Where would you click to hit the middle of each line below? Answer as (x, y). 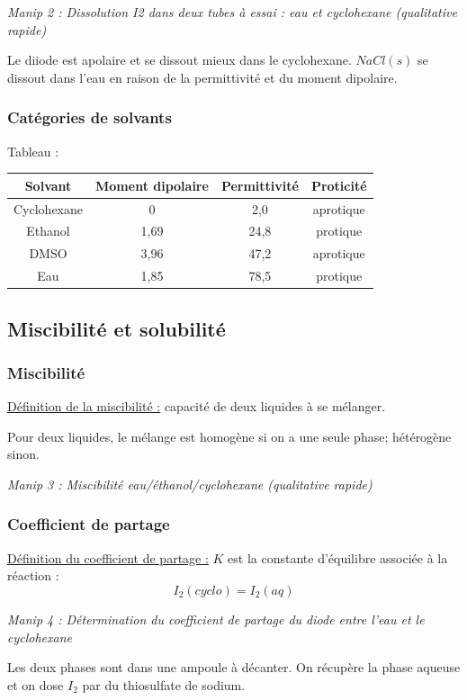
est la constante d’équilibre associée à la (338, 557)
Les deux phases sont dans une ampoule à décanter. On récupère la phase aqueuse (234, 667)
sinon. (23, 454)
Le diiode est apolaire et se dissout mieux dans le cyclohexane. (180, 60)
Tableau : (33, 151)
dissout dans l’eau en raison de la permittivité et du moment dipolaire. (202, 77)
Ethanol (48, 231)
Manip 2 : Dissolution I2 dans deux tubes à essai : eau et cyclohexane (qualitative (232, 12)
